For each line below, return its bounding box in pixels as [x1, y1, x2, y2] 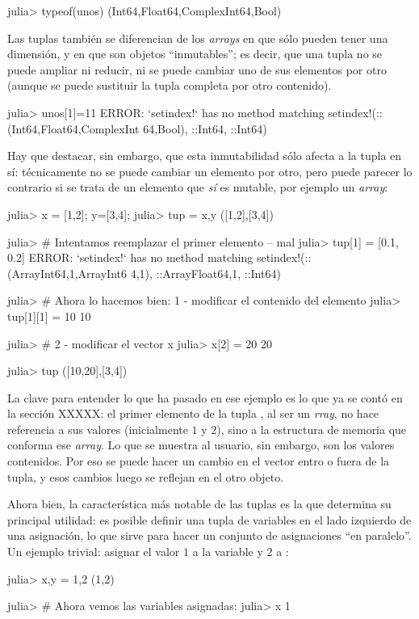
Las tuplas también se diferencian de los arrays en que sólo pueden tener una [7, 29, 388, 46]
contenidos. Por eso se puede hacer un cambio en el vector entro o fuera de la [7, 453, 390, 470]
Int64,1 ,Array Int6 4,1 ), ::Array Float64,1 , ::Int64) [40, 264, 281, 281]
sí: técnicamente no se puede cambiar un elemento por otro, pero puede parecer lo [7, 162, 413, 179]
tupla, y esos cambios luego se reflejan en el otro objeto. [7, 468, 284, 485]
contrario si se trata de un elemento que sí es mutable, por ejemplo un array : [7, 179, 388, 196]
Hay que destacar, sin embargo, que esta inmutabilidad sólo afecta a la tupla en [7, 147, 402, 164]
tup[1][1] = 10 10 [7, 307, 91, 324]
